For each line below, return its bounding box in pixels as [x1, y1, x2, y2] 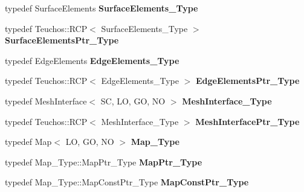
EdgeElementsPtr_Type [195, 74, 300, 87]
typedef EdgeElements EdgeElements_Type [5, 54, 179, 66]
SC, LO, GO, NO [100, 94, 166, 107]
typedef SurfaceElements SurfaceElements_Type [5, 2, 198, 14]
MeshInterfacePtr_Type [195, 115, 300, 127]
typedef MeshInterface [5, 94, 87, 107]
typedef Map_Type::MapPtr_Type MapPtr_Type [5, 155, 202, 168]
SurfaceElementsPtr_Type [5, 34, 119, 46]
